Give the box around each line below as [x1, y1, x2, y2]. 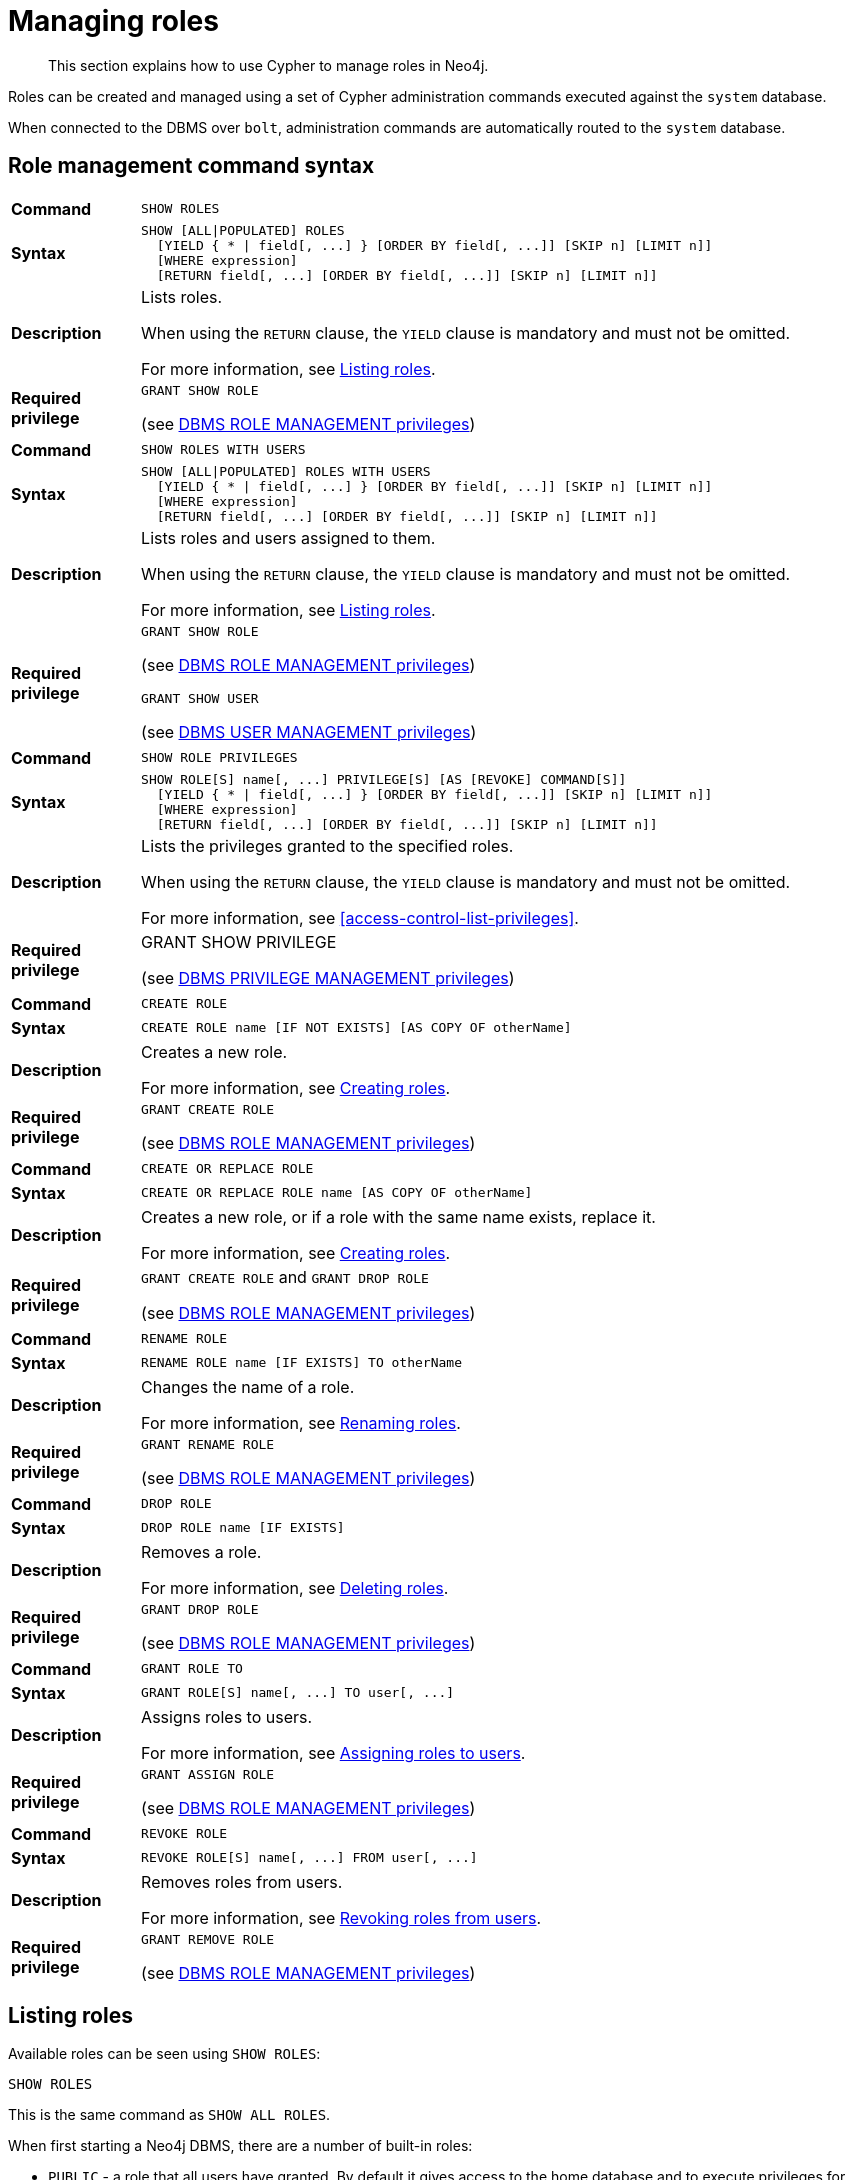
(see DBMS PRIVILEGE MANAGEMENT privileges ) [141, 967, 515, 988]
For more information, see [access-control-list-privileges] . [141, 907, 579, 928]
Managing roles [8, 4, 219, 38]
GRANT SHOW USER [141, 690, 259, 706]
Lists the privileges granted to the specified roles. [141, 835, 514, 856]
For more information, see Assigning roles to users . [141, 1742, 526, 1763]
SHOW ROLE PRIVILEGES [141, 750, 298, 766]
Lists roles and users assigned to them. [141, 527, 436, 548]
